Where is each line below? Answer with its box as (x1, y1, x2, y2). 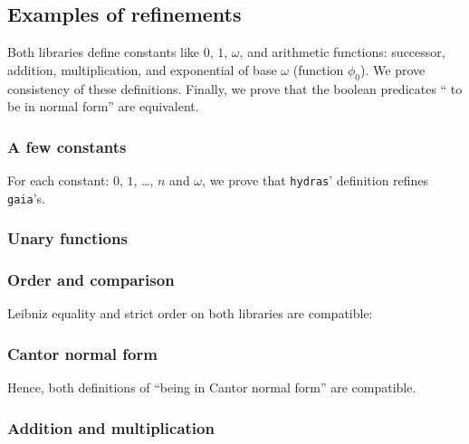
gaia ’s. (7, 188, 45, 207)
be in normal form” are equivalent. (7, 97, 199, 116)
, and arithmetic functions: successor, (239, 43, 445, 61)
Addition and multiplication (7, 416, 215, 439)
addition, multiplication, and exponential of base (7, 60, 277, 79)
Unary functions (7, 227, 128, 250)
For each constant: (7, 171, 110, 189)
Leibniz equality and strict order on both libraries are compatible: (7, 304, 373, 323)
